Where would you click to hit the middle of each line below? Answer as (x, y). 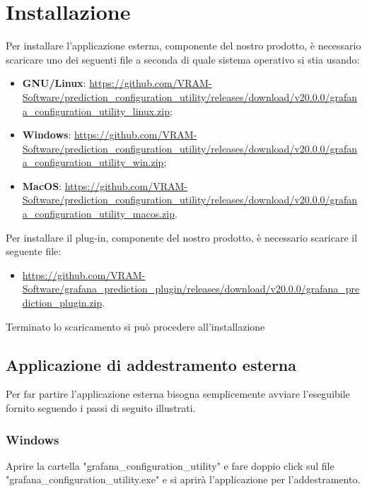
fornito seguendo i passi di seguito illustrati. (101, 408)
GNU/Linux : (54, 83)
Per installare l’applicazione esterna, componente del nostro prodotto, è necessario (183, 46)
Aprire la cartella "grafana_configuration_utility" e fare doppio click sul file (170, 465)
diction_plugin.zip (62, 303)
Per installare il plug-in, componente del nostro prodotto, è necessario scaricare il (182, 237)
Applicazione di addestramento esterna (151, 364)
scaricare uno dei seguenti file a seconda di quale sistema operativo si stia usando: (183, 59)
